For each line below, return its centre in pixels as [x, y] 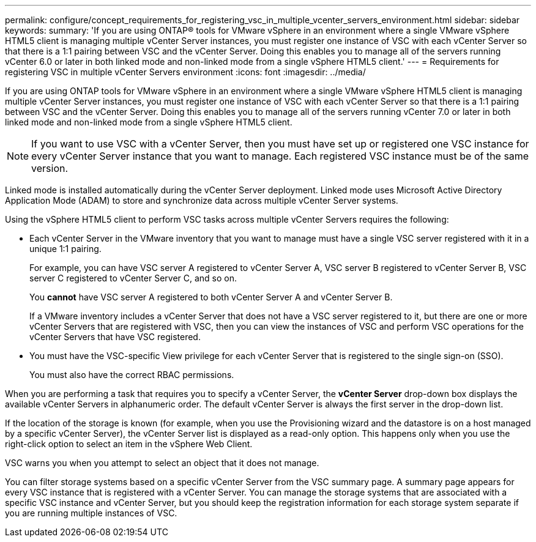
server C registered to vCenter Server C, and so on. [133, 278]
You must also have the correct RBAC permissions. [132, 375]
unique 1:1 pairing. [65, 249]
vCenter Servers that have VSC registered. [115, 337]
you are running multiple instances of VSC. [91, 513]
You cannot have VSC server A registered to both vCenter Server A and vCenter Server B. [211, 297]
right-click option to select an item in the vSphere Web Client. [129, 444]
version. [50, 168]
